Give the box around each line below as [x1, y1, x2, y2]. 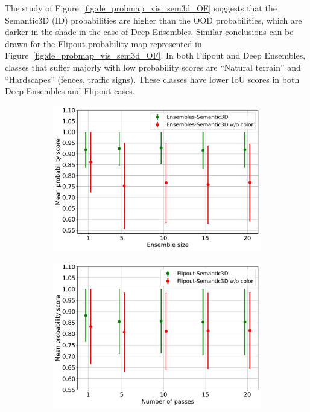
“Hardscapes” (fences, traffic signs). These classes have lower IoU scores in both [5, 72, 300, 85]
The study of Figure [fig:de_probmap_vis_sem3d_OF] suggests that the [5, 2, 277, 14]
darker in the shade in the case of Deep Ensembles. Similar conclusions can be [5, 25, 294, 38]
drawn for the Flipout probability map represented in [5, 37, 202, 50]
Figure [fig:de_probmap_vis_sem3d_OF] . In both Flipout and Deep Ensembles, [5, 49, 306, 62]
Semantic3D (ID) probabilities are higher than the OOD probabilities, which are [5, 13, 302, 26]
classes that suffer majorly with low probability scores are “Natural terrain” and [5, 60, 301, 73]
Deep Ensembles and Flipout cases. [5, 85, 135, 97]
